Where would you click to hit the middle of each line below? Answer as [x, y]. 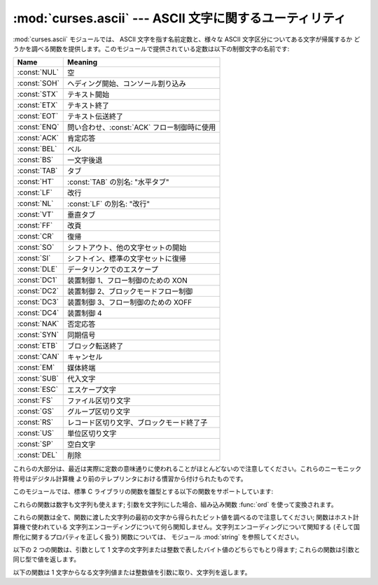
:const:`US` [36, 433]
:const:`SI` [34, 258]
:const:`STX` [38, 94]
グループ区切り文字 [99, 411]
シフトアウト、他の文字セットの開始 [127, 248]
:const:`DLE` [37, 269]
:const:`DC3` [38, 302]
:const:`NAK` [38, 324]
